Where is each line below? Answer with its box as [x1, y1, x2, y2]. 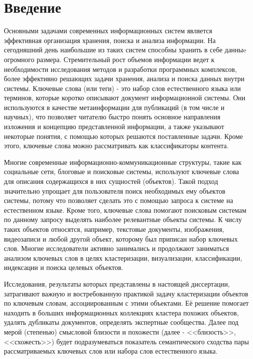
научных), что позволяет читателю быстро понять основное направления [4, 112, 221, 122]
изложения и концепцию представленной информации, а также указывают [4, 121, 224, 132]
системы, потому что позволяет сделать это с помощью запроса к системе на [4, 195, 233, 205]
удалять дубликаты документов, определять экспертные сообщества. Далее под [4, 317, 239, 327]
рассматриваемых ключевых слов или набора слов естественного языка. [4, 346, 218, 356]
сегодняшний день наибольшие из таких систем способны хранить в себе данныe [4, 45, 246, 55]
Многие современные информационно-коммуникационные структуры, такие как [4, 157, 242, 167]
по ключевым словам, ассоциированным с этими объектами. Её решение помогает [4, 298, 249, 308]
